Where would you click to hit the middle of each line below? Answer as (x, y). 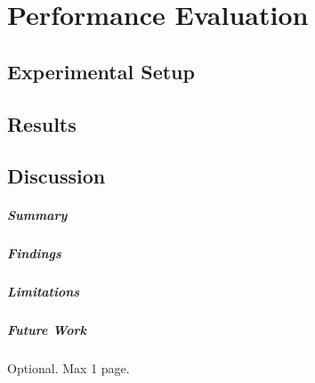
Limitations (44, 292)
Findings (34, 253)
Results (42, 123)
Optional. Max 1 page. (69, 368)
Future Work (47, 330)
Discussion (57, 176)
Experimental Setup (101, 71)
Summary (37, 215)
